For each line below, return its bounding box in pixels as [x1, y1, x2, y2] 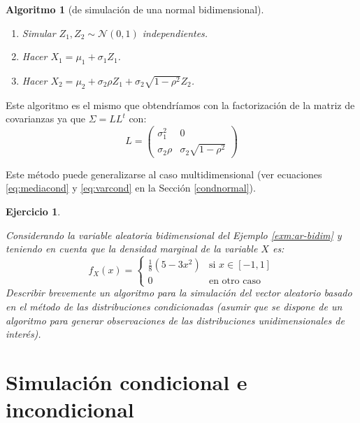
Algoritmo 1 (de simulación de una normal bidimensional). [6, 2, 264, 16]
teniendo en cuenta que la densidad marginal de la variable [6, 241, 258, 256]
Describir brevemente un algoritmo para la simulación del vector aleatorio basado [6, 285, 352, 300]
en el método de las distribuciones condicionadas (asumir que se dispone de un [6, 299, 343, 313]
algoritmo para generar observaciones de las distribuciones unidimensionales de [6, 313, 345, 327]
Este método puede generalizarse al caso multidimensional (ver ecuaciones [6, 166, 322, 181]
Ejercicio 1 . [6, 204, 61, 219]
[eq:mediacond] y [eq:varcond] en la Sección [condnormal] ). [6, 180, 256, 195]
